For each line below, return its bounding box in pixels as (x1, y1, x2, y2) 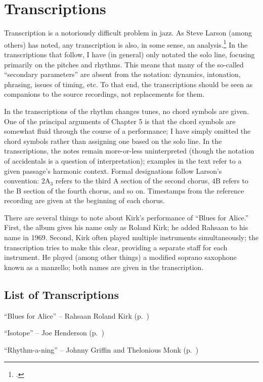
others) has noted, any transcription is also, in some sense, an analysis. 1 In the (4, 37, 248, 50)
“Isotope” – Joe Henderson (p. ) (4, 327, 104, 338)
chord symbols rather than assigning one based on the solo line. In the (4, 135, 222, 146)
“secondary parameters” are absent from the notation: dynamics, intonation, (4, 69, 241, 80)
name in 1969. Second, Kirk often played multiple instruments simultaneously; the (4, 232, 259, 243)
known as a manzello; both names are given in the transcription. (4, 261, 204, 272)
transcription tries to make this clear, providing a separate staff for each (4, 242, 228, 252)
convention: (4, 175, 39, 186)
